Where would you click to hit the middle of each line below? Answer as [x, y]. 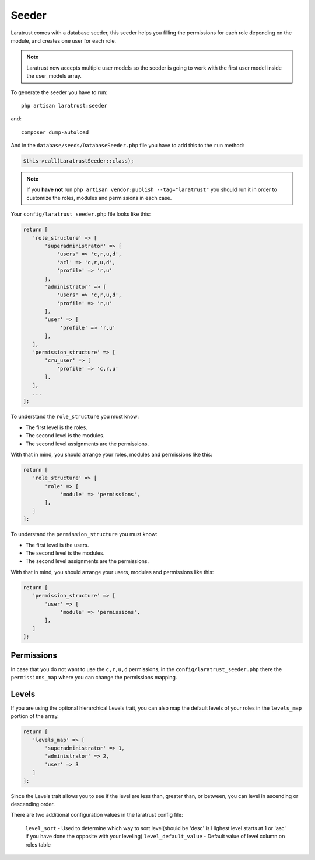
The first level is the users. [57, 545]
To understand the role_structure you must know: [75, 417]
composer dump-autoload [55, 132]
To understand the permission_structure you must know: [84, 534]
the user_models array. [54, 76]
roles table [38, 844]
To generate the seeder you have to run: [59, 92]
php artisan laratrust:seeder [64, 106]
